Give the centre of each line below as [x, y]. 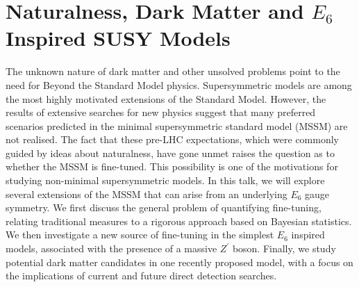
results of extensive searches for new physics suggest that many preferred [161, 112]
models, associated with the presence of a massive [111, 248]
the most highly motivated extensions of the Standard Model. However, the [166, 98]
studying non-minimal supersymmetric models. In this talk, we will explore [165, 180]
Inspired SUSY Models [118, 38]
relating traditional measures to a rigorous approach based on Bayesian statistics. [179, 221]
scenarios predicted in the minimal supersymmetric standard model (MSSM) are [177, 125]
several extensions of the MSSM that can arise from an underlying [147, 194]
